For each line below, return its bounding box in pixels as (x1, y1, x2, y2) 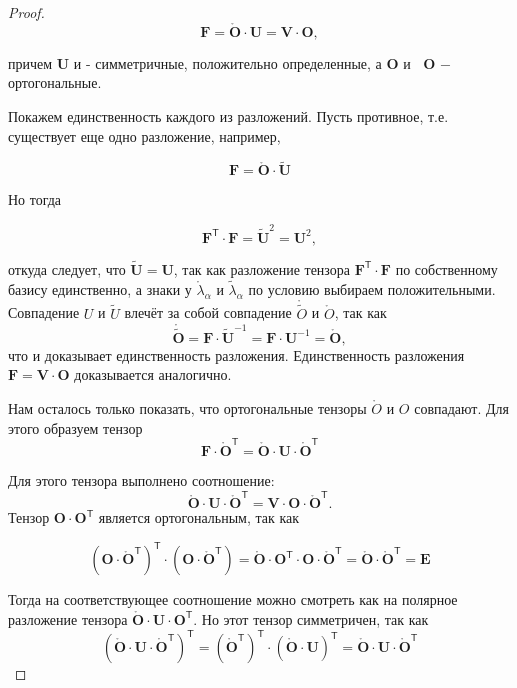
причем (8, 52, 53, 73)
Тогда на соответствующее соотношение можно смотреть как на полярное (8, 589, 458, 610)
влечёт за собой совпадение (124, 302, 292, 323)
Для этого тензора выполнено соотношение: (8, 469, 275, 490)
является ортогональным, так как (98, 507, 300, 528)
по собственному (395, 258, 498, 279)
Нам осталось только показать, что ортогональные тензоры (8, 398, 367, 418)
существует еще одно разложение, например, (8, 125, 281, 146)
